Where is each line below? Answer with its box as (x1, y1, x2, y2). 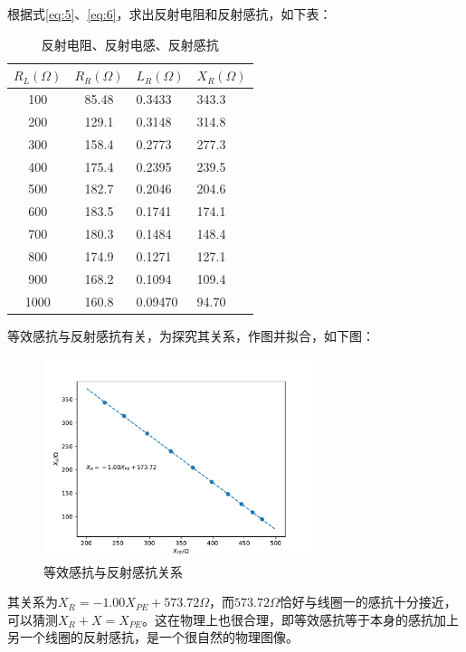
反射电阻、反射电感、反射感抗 (41, 34, 219, 53)
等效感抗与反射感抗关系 (43, 562, 183, 581)
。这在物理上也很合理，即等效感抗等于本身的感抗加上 (142, 609, 460, 628)
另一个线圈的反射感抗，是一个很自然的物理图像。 (7, 628, 299, 647)
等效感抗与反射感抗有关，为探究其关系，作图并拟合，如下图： (7, 326, 375, 345)
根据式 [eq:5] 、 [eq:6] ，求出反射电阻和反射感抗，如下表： (7, 5, 332, 23)
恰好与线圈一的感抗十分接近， (279, 592, 457, 611)
